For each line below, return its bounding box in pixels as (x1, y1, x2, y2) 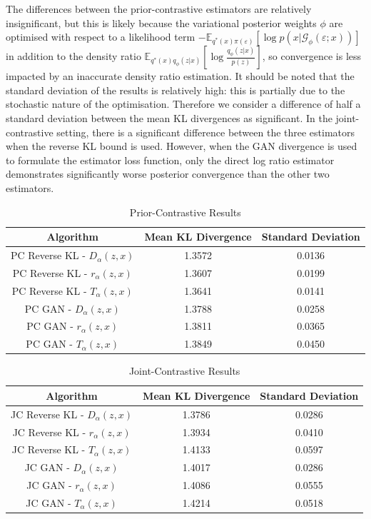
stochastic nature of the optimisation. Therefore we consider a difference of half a (6, 96, 361, 111)
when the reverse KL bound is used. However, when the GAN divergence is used (6, 138, 357, 153)
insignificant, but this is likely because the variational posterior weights (6, 15, 317, 30)
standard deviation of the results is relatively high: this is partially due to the (6, 82, 345, 97)
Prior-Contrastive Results (129, 204, 241, 219)
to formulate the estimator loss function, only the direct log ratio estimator (6, 152, 335, 167)
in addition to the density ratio (6, 49, 141, 64)
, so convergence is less (262, 49, 362, 64)
